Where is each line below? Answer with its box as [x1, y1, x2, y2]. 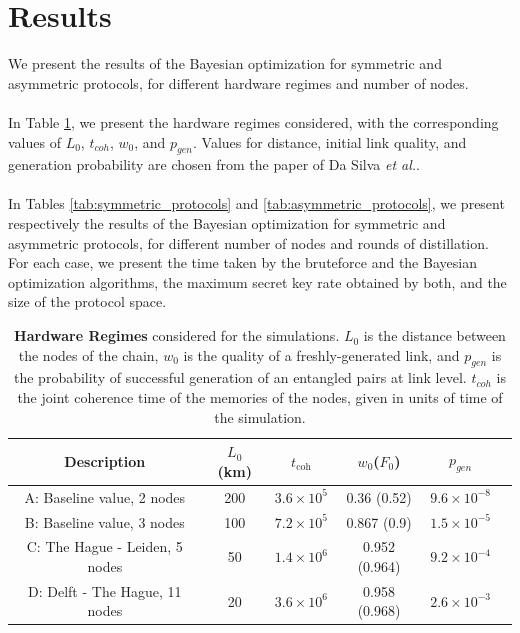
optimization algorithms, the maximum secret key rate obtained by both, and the [8, 271, 507, 292]
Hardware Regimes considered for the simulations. [14, 325, 340, 346]
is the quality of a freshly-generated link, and [183, 344, 460, 365]
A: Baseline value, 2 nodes [24, 486, 186, 507]
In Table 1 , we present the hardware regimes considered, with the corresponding [8, 111, 499, 132]
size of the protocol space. [8, 291, 167, 312]
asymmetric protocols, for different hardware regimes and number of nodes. [8, 72, 469, 93]
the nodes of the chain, [18, 344, 159, 365]
